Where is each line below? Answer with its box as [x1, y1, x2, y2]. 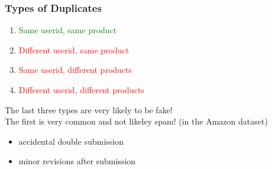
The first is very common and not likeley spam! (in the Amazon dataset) [5, 115, 268, 127]
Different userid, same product [18, 43, 129, 56]
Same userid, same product [18, 24, 117, 36]
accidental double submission [18, 135, 124, 147]
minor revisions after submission [18, 155, 136, 167]
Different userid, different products [18, 84, 144, 95]
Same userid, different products [18, 63, 132, 76]
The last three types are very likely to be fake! [5, 103, 173, 116]
